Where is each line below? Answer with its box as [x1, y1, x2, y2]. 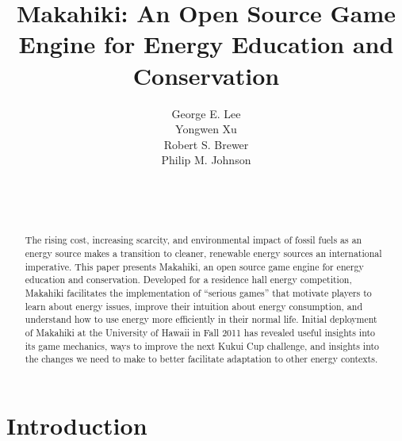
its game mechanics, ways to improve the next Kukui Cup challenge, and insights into [25, 339, 380, 352]
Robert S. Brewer [163, 136, 249, 152]
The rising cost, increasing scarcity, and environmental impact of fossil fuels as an [25, 233, 362, 247]
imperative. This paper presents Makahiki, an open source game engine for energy [25, 259, 364, 273]
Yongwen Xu [175, 121, 237, 137]
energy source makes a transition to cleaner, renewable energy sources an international [25, 247, 382, 260]
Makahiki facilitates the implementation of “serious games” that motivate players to [25, 286, 372, 300]
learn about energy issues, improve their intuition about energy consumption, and [25, 299, 363, 313]
